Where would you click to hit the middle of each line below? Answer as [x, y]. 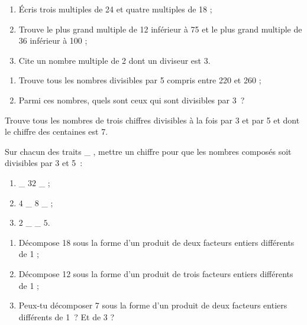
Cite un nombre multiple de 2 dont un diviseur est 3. [114, 60]
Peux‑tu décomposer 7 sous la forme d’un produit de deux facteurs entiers [153, 305]
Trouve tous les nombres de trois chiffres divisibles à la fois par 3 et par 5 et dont [152, 120]
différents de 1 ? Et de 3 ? [67, 316]
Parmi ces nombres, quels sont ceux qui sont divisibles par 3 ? [132, 100]
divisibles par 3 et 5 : [44, 163]
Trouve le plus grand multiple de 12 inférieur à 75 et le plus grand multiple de [160, 29]
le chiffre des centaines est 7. [56, 131]
